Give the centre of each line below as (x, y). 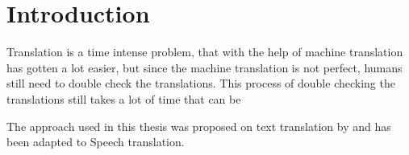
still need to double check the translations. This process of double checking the (201, 83)
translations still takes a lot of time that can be (124, 98)
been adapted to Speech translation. (96, 142)
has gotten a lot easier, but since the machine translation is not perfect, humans (204, 67)
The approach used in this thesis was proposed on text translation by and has (199, 126)
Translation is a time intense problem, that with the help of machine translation (205, 52)
